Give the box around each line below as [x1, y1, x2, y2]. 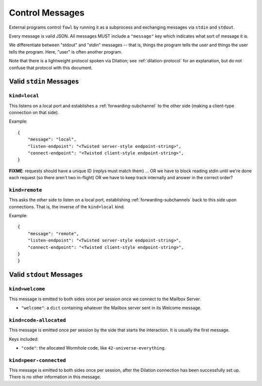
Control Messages [9, 7, 85, 18]
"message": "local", [27, 137, 77, 142]
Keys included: [9, 336, 39, 342]
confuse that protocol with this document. [9, 65, 93, 71]
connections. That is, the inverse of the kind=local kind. [9, 203, 125, 209]
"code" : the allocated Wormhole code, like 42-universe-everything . [21, 345, 166, 350]
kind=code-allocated [9, 317, 66, 323]
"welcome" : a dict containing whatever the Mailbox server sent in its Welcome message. [21, 305, 202, 311]
